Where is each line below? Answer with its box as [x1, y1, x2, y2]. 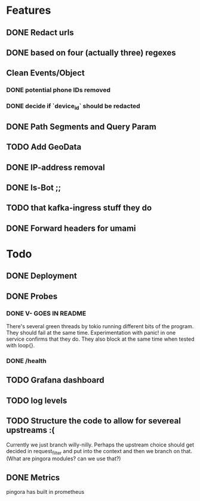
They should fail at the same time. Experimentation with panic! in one [6, 329, 176, 337]
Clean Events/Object [6, 68, 85, 78]
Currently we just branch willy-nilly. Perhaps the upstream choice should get [6, 441, 195, 448]
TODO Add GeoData [6, 142, 82, 152]
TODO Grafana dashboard [6, 375, 104, 386]
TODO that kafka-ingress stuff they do [6, 203, 152, 213]
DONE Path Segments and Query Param [6, 121, 156, 132]
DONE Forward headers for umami [6, 223, 136, 233]
